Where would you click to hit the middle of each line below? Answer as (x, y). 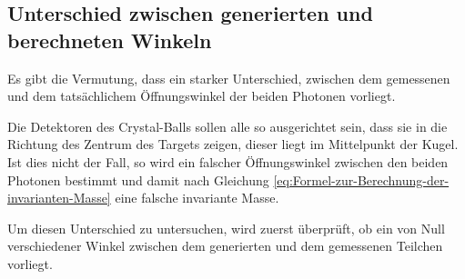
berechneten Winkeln (110, 40)
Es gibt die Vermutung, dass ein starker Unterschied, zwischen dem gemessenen (229, 78)
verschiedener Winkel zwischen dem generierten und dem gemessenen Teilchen (225, 246)
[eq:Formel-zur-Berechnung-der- (361, 179)
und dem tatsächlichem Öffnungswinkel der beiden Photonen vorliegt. (202, 96)
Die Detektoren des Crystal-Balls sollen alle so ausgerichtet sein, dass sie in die (227, 126)
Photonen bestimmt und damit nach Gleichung (138, 179)
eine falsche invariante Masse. (197, 198)
